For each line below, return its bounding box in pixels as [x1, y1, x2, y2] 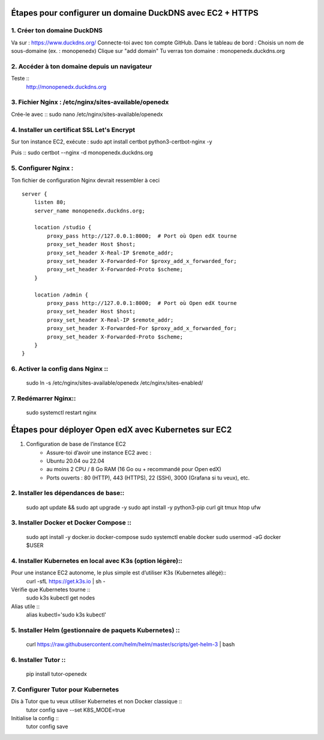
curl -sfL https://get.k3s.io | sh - [26, 577, 106, 585]
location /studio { [34, 224, 92, 231]
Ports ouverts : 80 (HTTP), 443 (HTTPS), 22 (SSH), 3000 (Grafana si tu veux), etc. [46, 474, 250, 481]
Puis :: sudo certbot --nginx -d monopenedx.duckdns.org [11, 149, 153, 156]
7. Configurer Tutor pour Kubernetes [11, 685, 119, 693]
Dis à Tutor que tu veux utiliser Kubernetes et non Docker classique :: [11, 698, 182, 705]
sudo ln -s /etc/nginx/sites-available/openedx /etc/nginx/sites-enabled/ [26, 379, 203, 387]
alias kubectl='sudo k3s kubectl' [26, 611, 107, 618]
